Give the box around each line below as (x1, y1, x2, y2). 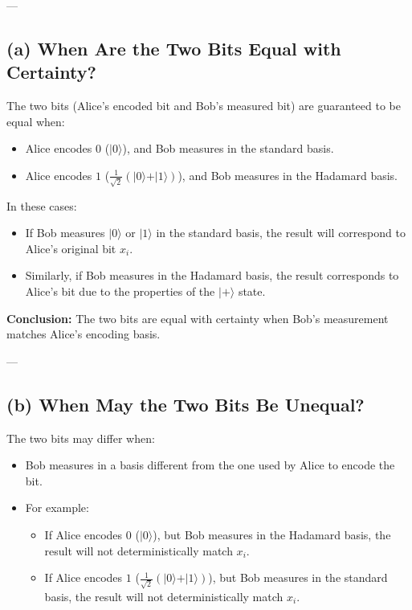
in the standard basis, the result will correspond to (156, 224, 406, 241)
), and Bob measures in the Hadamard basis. (177, 166, 398, 183)
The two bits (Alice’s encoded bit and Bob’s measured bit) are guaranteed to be (6, 97, 401, 114)
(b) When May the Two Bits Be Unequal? (6, 391, 365, 416)
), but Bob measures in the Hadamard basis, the (153, 526, 391, 542)
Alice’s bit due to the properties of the (25, 283, 215, 300)
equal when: (6, 113, 65, 129)
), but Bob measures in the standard (208, 569, 388, 586)
